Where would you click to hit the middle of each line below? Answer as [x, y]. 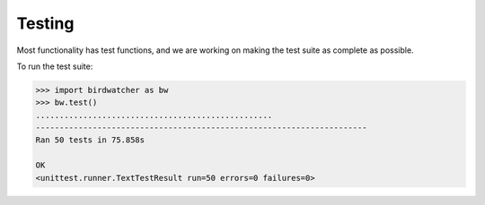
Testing [45, 23]
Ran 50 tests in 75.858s [90, 140]
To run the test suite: [55, 66]
